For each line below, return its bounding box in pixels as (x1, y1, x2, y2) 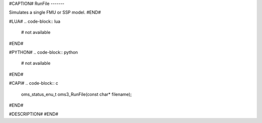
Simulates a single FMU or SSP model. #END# (9, 10, 101, 15)
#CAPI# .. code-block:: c (9, 80, 58, 86)
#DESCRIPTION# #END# (9, 111, 58, 117)
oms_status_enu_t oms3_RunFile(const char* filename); (21, 91, 132, 97)
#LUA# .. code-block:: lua (9, 18, 61, 24)
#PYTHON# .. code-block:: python (9, 49, 78, 55)
